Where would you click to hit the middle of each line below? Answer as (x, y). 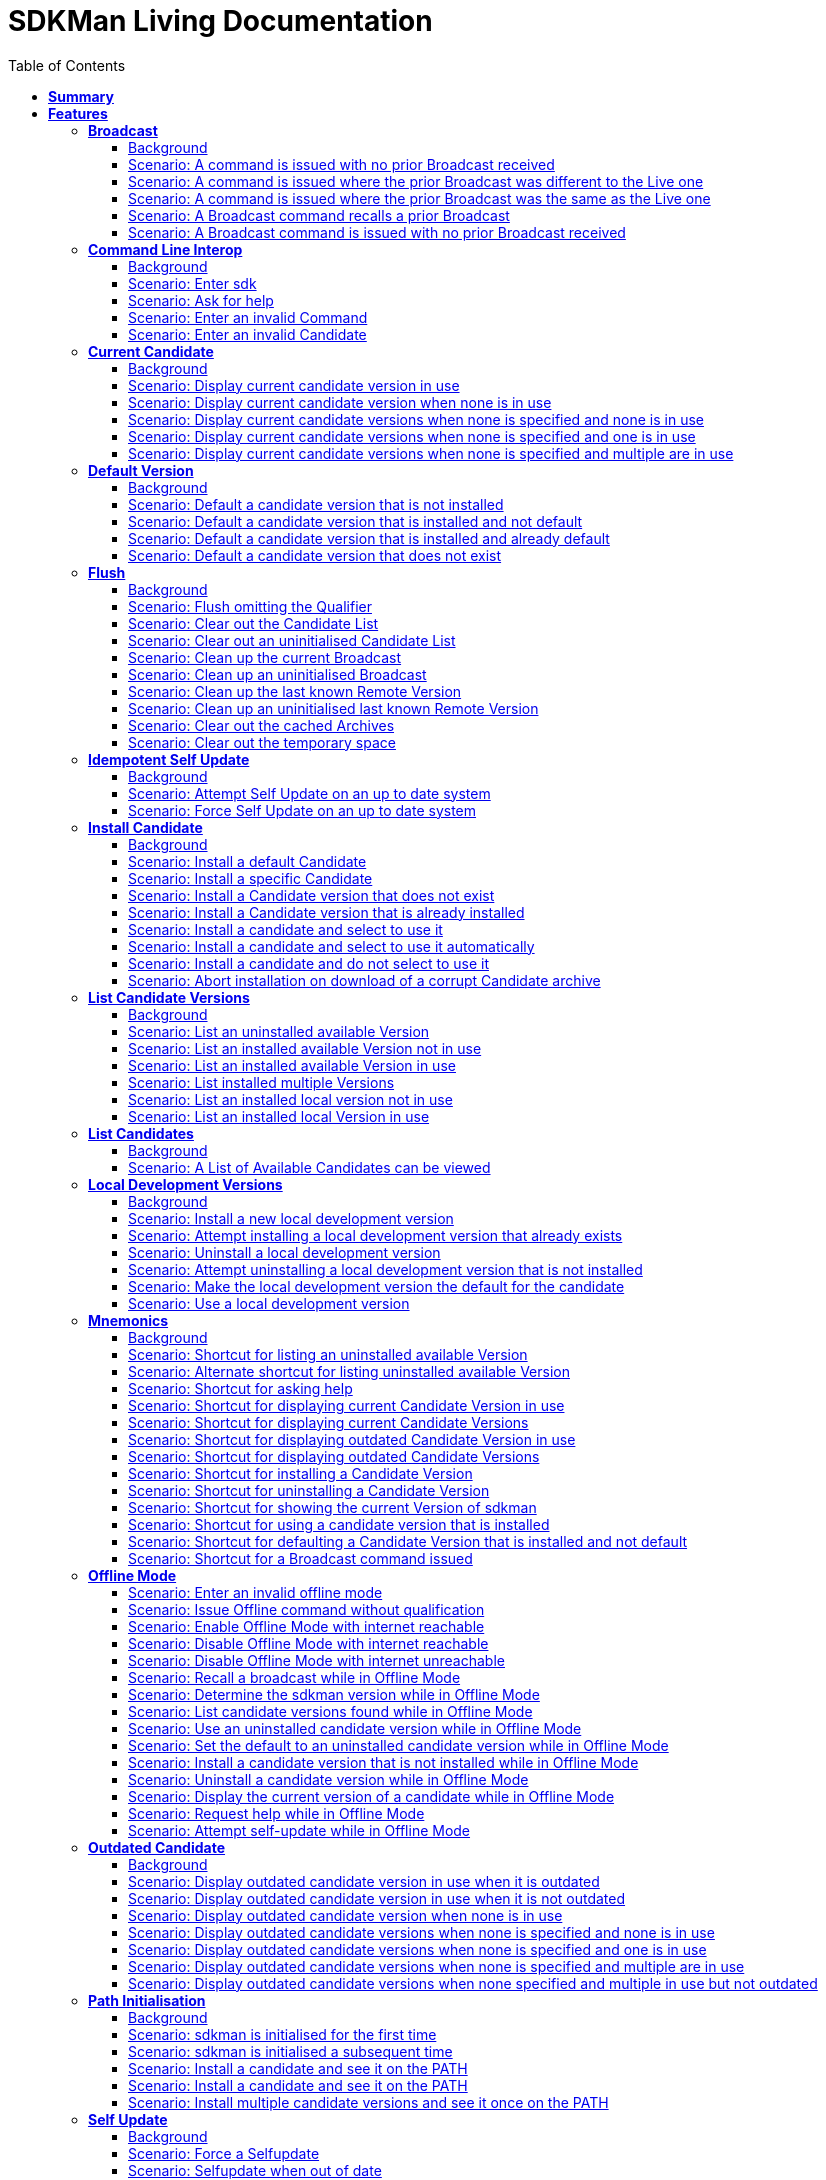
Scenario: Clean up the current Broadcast (265, 657)
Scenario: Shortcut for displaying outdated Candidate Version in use (352, 1439)
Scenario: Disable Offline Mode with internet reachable (308, 1643)
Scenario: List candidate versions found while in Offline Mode (330, 1711)
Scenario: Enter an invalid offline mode (255, 1592)
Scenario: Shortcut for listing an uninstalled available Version (328, 1354)
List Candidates (141, 1133)
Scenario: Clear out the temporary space (262, 742)
